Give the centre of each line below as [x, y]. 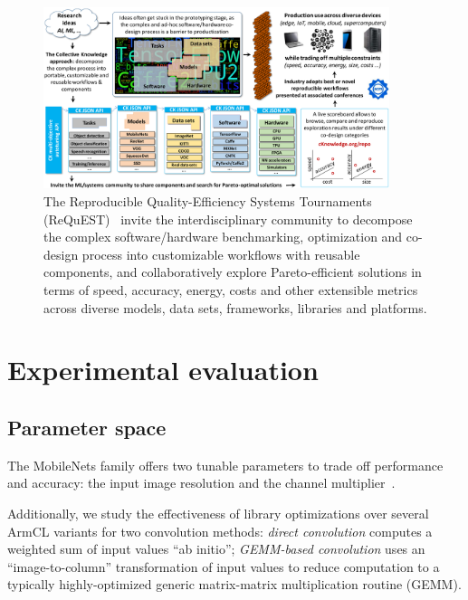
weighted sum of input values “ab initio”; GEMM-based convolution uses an [216, 549]
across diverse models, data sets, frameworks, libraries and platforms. [235, 307]
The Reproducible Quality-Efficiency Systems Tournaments [208, 201]
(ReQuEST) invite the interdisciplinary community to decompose [228, 219]
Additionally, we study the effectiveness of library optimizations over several [218, 513]
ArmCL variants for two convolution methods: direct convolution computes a [220, 531]
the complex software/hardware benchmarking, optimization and [223, 237]
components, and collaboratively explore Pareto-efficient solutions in [233, 272]
